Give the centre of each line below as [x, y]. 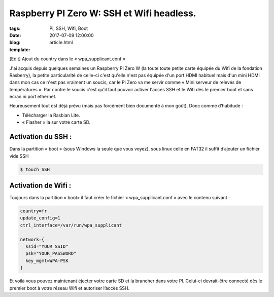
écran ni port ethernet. [33, 97]
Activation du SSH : [41, 137]
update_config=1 [40, 218]
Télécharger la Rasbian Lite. [51, 115]
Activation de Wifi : [40, 185]
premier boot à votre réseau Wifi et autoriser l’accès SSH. [70, 288]
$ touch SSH [35, 169]
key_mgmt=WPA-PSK [47, 261]
